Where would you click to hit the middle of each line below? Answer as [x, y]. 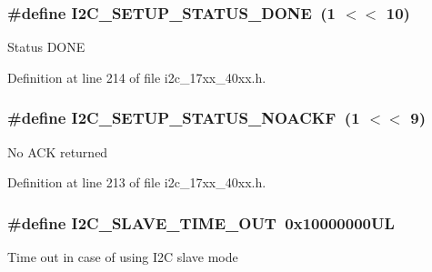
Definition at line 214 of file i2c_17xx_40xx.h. [137, 77]
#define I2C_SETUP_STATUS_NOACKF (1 [184, 118]
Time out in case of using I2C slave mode [123, 257]
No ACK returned [58, 151]
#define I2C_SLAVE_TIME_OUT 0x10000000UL [201, 222]
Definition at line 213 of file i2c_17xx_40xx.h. [137, 182]
